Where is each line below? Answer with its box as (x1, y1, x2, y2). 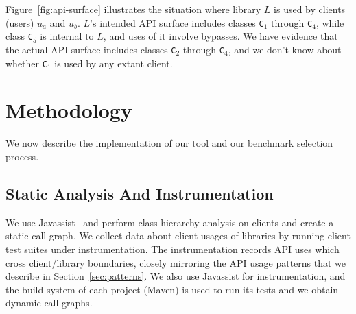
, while (316, 15, 344, 29)
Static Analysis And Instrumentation (5, 182, 274, 204)
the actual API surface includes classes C (5, 42, 176, 56)
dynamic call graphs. (5, 295, 93, 310)
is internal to (40, 29, 94, 43)
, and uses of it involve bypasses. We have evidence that (103, 29, 338, 43)
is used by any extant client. (54, 56, 173, 70)
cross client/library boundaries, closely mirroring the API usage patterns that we (5, 255, 346, 269)
